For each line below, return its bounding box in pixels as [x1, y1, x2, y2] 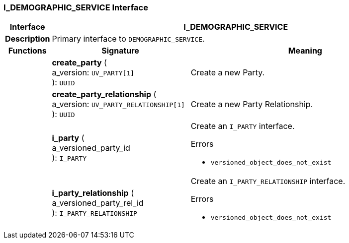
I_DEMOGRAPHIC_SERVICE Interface [3, 2, 148, 12]
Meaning [288, 46, 322, 56]
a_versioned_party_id [52, 142, 130, 153]
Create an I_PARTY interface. [190, 121, 295, 131]
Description [5, 34, 50, 44]
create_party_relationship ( [52, 89, 157, 100]
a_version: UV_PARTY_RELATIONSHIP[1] [52, 99, 185, 110]
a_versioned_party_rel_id [52, 197, 144, 208]
